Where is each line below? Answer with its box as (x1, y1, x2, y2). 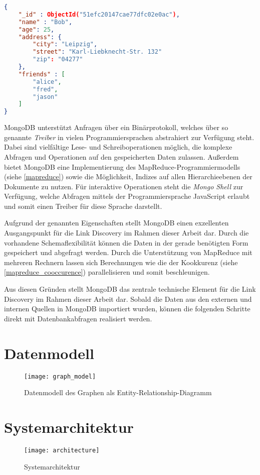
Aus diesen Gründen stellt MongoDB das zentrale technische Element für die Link (4, 284, 256, 294)
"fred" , (33, 85, 58, 93)
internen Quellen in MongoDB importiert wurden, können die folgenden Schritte (4, 303, 250, 314)
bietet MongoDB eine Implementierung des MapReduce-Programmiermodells (4, 161, 240, 172)
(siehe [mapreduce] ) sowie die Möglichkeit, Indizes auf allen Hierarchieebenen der (4, 171, 252, 182)
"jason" (33, 93, 58, 100)
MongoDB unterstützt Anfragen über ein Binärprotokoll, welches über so (4, 122, 228, 133)
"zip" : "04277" (33, 56, 83, 63)
